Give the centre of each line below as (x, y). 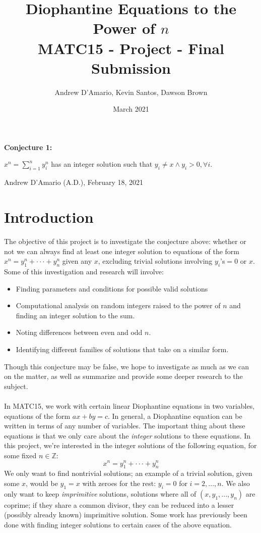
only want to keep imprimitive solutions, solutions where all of (100, 493)
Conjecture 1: (28, 147)
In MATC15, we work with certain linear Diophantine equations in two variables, (129, 405)
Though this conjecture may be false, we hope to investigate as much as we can (127, 366)
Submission (131, 67)
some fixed (20, 455)
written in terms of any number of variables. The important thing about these (125, 426)
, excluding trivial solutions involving (155, 261)
